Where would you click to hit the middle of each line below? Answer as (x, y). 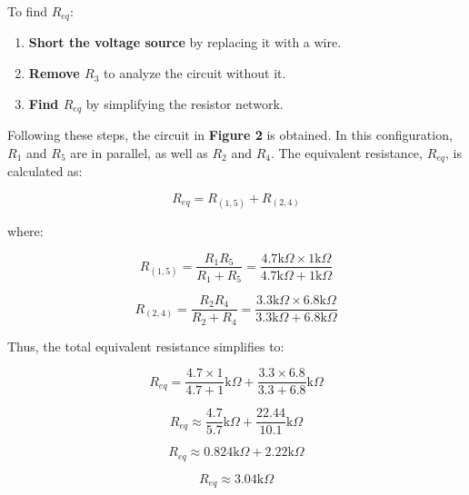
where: (25, 230)
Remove (54, 73)
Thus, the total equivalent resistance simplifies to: (146, 346)
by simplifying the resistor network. (185, 103)
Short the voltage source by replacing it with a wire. (185, 42)
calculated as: (45, 171)
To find (27, 11)
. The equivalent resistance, (346, 152)
